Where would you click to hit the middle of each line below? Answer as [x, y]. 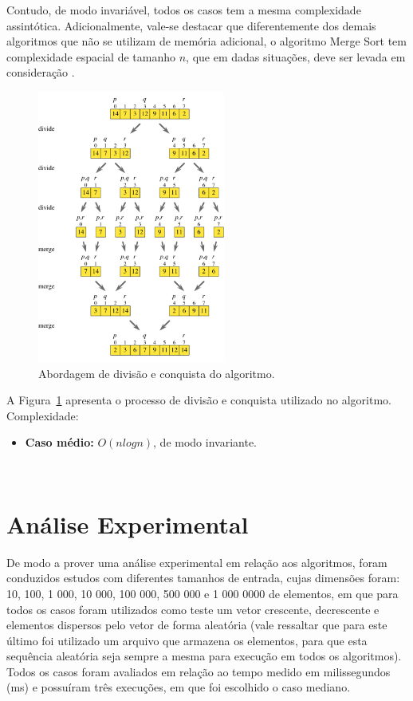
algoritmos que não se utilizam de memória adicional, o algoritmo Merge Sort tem [206, 41]
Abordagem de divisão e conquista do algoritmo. [157, 373]
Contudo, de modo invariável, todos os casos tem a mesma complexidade [184, 10]
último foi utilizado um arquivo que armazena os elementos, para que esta [187, 640]
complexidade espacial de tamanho [91, 56]
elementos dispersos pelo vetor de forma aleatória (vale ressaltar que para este [197, 625]
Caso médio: [59, 442]
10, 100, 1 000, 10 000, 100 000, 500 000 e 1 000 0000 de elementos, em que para [203, 593]
